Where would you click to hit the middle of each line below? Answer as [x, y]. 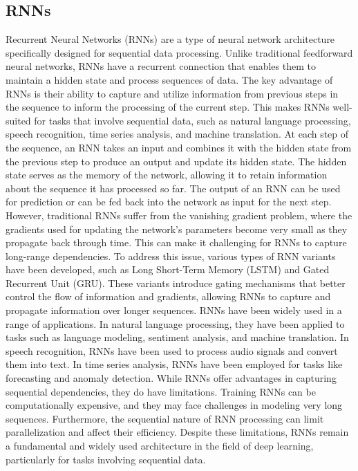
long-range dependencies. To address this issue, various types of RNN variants [171, 256]
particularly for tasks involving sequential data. [106, 459]
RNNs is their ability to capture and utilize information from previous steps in [172, 93]
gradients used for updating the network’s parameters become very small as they [177, 229]
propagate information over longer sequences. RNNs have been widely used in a [174, 310]
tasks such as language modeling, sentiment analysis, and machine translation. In [177, 337]
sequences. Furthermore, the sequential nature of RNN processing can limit [165, 418]
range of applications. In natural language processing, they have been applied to [175, 323]
